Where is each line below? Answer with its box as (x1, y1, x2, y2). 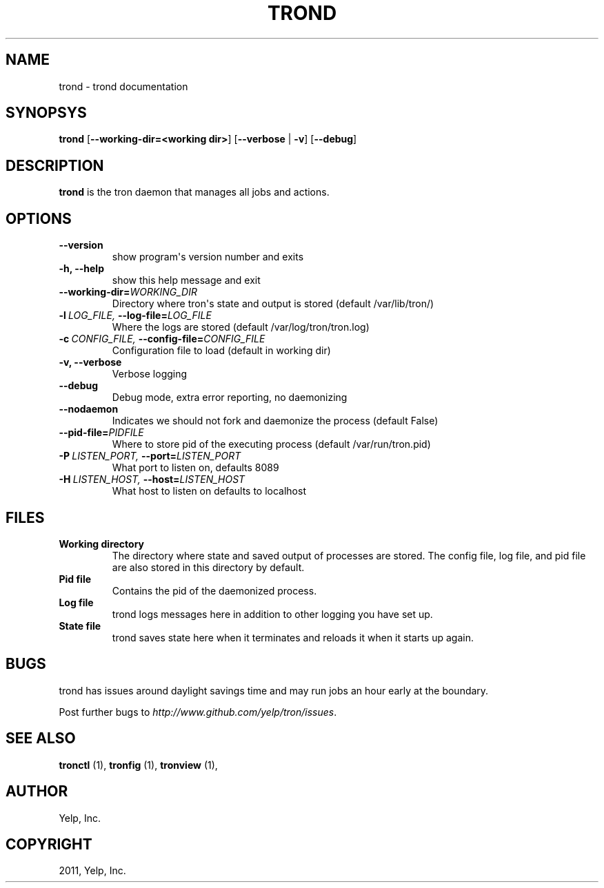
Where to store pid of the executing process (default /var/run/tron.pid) (112, 438, 431, 451)
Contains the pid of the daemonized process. (112, 584, 317, 597)
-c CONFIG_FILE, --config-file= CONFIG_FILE (59, 333, 265, 345)
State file (59, 619, 101, 632)
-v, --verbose (59, 356, 122, 369)
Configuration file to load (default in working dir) (112, 344, 331, 357)
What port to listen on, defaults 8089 (112, 462, 279, 474)
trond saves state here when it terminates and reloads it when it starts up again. (112, 631, 474, 643)
